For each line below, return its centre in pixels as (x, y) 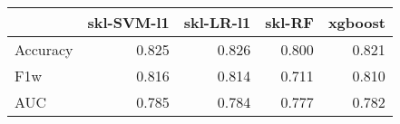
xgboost (356, 22)
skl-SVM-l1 (128, 22)
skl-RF (289, 22)
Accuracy (44, 49)
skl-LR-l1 (217, 22)
